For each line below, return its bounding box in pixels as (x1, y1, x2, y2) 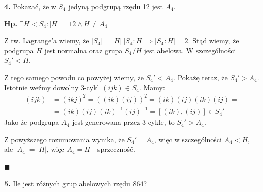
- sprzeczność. (92, 144, 136, 154)
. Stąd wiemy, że (188, 35, 239, 46)
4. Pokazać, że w (4, 1, 56, 11)
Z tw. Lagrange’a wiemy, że (4, 35, 89, 46)
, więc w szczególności (154, 134, 222, 144)
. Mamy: (139, 82, 165, 92)
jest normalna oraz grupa (44, 45, 123, 55)
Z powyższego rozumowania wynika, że (4, 134, 125, 144)
